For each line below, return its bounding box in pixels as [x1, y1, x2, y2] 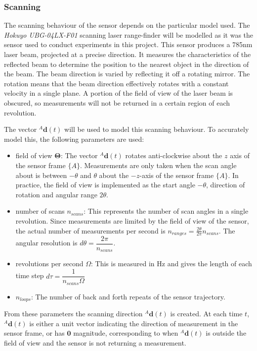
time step [15, 270, 44, 281]
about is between [15, 170, 67, 180]
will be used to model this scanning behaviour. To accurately [64, 124, 249, 134]
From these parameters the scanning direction [4, 308, 143, 319]
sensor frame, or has [4, 328, 65, 338]
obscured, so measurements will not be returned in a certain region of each [4, 97, 230, 108]
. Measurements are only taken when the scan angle [80, 160, 237, 170]
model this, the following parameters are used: [4, 133, 144, 144]
